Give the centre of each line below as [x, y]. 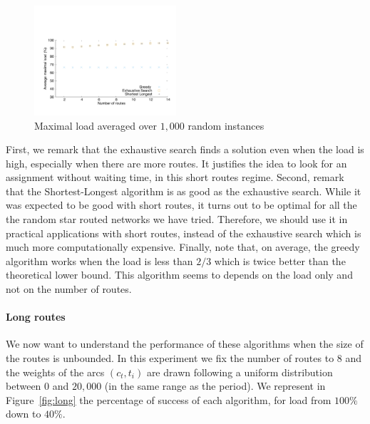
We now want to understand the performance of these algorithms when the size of [185, 344]
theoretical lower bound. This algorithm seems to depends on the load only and [179, 275]
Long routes [36, 317]
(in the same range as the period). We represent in [215, 386]
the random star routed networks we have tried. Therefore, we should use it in [177, 219]
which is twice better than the [280, 260]
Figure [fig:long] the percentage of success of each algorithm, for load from [169, 399]
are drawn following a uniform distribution [240, 372]
